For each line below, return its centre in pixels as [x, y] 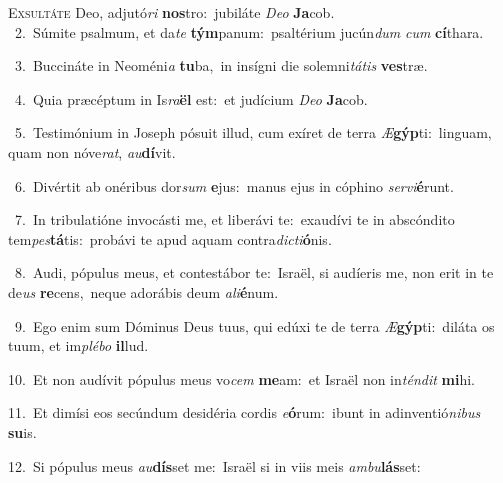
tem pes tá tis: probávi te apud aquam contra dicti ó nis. [170, 238]
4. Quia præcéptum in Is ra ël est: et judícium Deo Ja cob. [191, 98]
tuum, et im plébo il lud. [78, 345]
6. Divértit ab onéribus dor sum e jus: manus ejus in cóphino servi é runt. [234, 185]
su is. [22, 431]
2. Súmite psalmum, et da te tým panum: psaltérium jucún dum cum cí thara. [249, 31]
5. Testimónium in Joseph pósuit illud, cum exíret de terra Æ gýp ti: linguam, [253, 132]
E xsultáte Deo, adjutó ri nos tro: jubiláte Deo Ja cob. [171, 12]
